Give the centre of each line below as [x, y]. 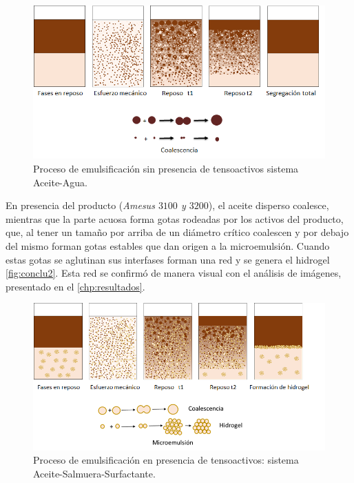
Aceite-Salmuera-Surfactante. [94, 473]
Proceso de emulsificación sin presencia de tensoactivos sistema [166, 168]
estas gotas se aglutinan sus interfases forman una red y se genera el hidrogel [168, 259]
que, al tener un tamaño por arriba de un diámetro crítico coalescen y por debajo [177, 232]
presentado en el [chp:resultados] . [75, 286]
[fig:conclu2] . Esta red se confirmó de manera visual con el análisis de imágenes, [174, 273]
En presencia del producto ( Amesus [80, 205]
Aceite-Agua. [60, 182]
